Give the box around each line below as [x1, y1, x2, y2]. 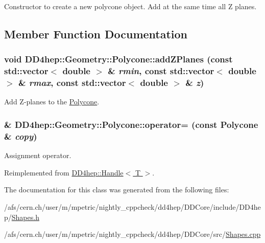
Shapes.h [11, 211, 39, 222]
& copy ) [4, 129, 37, 142]
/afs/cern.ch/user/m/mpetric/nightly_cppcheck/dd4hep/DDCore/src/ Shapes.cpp [4, 229, 261, 239]
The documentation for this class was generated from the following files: [4, 184, 229, 195]
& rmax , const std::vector [18, 76, 126, 89]
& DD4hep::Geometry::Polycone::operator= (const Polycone [4, 118, 258, 130]
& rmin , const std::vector [108, 64, 214, 77]
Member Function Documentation [4, 26, 188, 41]
